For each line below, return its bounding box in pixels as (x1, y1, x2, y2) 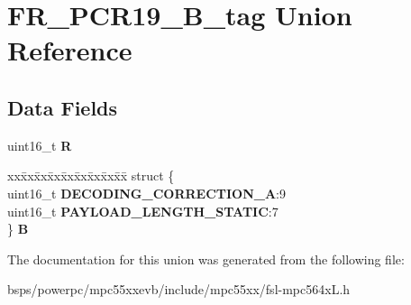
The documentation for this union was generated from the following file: (7, 249, 405, 268)
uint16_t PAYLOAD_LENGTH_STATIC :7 (7, 201, 279, 220)
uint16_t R (7, 135, 72, 154)
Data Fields (7, 93, 118, 121)
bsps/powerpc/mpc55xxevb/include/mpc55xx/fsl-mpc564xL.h (7, 280, 351, 299)
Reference (7, 32, 132, 69)
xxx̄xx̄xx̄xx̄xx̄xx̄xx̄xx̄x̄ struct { (7, 166, 175, 185)
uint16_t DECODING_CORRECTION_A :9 (7, 183, 287, 202)
